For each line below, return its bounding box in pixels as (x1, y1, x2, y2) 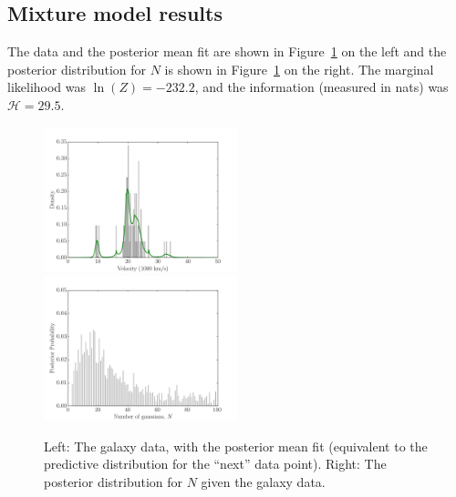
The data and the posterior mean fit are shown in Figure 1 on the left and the (7, 42, 447, 61)
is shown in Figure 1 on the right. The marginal (164, 59, 434, 78)
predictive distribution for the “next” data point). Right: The (44, 454, 387, 473)
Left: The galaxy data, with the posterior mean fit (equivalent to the (44, 436, 428, 455)
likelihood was (7, 77, 87, 96)
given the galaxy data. (201, 472, 326, 491)
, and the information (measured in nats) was (194, 77, 449, 96)
